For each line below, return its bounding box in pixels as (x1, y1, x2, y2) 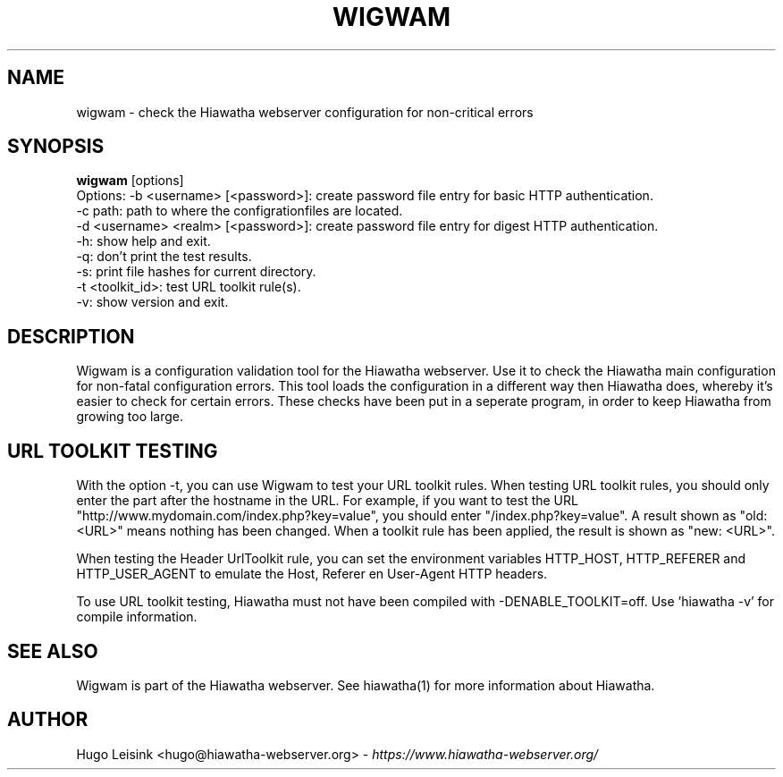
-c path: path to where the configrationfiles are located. (76, 203, 403, 219)
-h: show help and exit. (76, 233, 211, 249)
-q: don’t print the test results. (76, 249, 252, 265)
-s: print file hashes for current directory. (76, 264, 316, 280)
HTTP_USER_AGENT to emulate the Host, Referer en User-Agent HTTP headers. (76, 566, 548, 582)
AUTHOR (7, 708, 88, 731)
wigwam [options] (76, 173, 184, 189)
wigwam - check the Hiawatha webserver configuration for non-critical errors (76, 104, 534, 120)
